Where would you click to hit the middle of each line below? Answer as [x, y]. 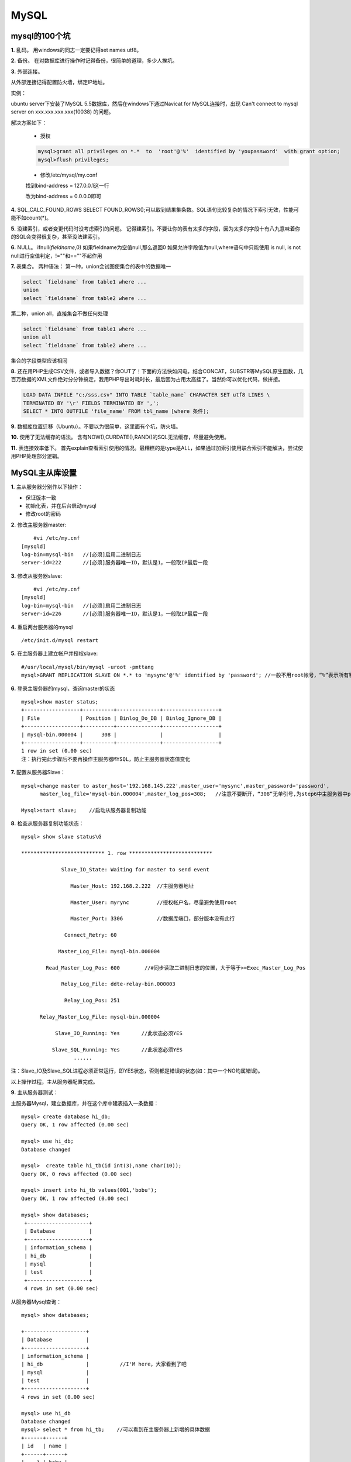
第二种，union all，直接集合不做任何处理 [59, 313]
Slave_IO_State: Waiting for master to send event [135, 870]
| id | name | [44, 1446]
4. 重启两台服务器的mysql [42, 627]
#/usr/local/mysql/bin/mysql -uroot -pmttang [88, 667]
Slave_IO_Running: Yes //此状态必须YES [118, 1033]
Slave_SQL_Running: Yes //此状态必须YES [117, 1049]
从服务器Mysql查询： [36, 1302]
